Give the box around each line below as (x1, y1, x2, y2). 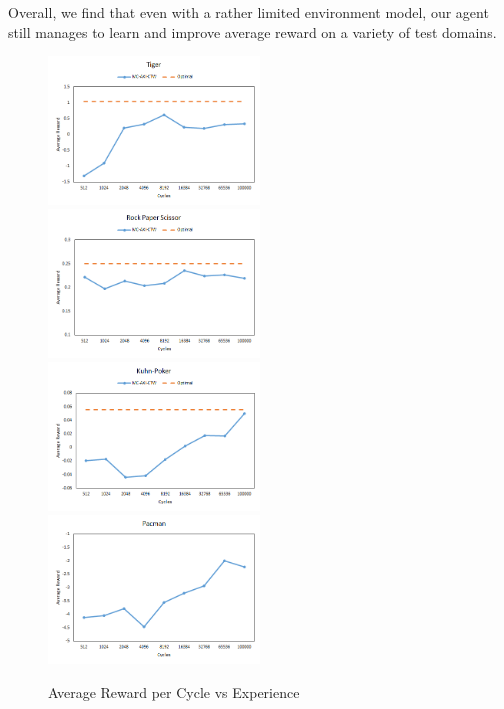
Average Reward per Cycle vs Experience (48, 681, 300, 702)
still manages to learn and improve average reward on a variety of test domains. (8, 21, 497, 42)
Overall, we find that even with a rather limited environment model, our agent (8, 2, 489, 22)
